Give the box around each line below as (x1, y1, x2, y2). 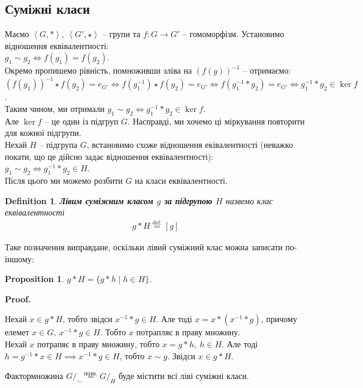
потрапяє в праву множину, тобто (37, 338, 160, 350)
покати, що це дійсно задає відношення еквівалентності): (5, 150, 214, 162)
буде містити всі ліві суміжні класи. (118, 369, 249, 382)
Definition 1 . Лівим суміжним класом (5, 194, 153, 207)
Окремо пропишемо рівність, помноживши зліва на (5, 64, 192, 77)
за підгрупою (164, 194, 213, 207)
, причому (261, 313, 297, 325)
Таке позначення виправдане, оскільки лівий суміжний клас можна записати (5, 241, 283, 253)
